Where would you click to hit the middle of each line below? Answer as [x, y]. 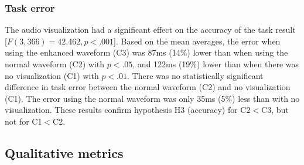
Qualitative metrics [64, 152]
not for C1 [23, 121]
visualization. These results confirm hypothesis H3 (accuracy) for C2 [128, 110]
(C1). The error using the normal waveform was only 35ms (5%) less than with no [152, 98]
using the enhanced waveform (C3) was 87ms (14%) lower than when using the [146, 52]
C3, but [275, 110]
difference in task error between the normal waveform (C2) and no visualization [148, 87]
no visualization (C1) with [52, 75]
